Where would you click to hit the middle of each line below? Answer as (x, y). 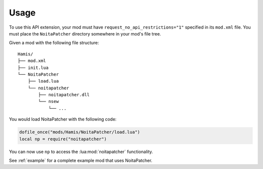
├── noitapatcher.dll (64, 95)
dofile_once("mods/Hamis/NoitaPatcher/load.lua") (80, 132)
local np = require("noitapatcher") (63, 139)
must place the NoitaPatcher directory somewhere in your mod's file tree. (85, 34)
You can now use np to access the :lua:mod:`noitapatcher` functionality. (81, 152)
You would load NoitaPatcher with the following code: (63, 119)
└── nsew (48, 101)
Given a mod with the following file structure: (54, 43)
